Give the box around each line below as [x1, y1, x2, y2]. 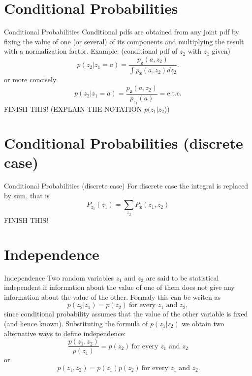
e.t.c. [167, 90, 182, 97]
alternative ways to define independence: [4, 328, 126, 338]
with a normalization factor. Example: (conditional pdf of [4, 46, 178, 56]
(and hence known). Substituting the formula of [4, 318, 148, 328]
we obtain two [182, 318, 224, 328]
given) [212, 46, 230, 56]
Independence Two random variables [4, 272, 114, 282]
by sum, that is [4, 190, 50, 200]
